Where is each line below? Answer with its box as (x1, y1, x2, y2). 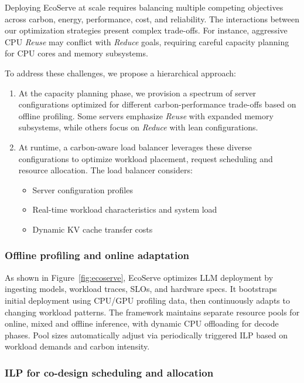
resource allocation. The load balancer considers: (18, 164, 193, 176)
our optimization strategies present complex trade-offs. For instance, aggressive (5, 24, 288, 36)
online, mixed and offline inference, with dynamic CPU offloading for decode (5, 317, 279, 330)
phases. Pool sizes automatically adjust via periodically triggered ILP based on (5, 328, 288, 341)
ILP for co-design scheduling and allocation (5, 365, 214, 379)
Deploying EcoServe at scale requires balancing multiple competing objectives (5, 1, 283, 13)
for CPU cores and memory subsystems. (5, 47, 148, 59)
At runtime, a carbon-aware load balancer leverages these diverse (18, 140, 252, 153)
